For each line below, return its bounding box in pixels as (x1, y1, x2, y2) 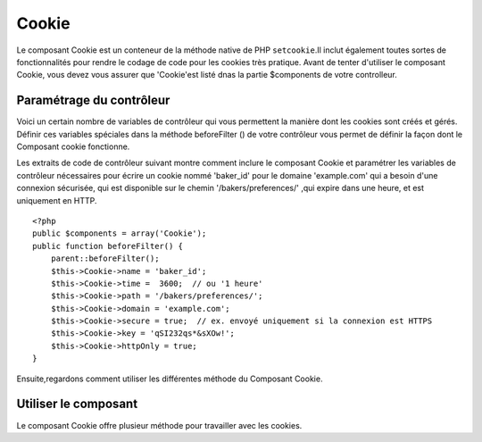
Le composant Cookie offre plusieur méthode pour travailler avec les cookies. (16, 420, 303, 430)
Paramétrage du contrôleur (16, 93, 170, 108)
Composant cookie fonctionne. (16, 141, 130, 152)
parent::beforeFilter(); (50, 254, 160, 263)
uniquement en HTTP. (16, 195, 97, 205)
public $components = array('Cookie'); (32, 229, 207, 238)
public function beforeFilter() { (32, 241, 183, 251)
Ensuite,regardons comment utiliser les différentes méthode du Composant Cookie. (16, 373, 323, 384)
